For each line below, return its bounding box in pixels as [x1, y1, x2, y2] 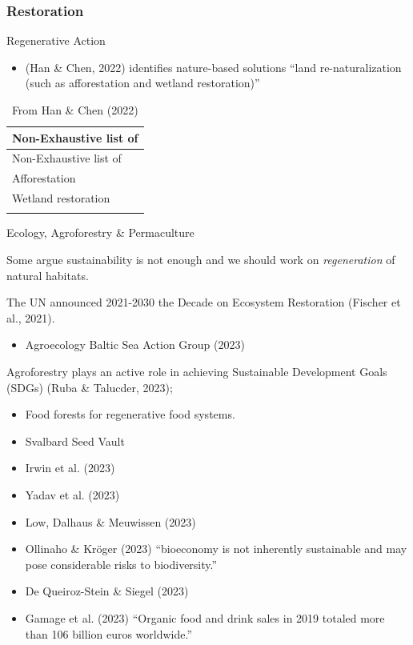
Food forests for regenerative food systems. [25, 406, 235, 423]
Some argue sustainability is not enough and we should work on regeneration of [6, 251, 395, 268]
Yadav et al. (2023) [25, 487, 120, 503]
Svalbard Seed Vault [25, 432, 125, 449]
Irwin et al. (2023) [25, 459, 115, 476]
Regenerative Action [6, 32, 106, 49]
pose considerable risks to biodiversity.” [25, 555, 218, 572]
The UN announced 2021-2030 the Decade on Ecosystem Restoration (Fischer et [6, 294, 401, 310]
